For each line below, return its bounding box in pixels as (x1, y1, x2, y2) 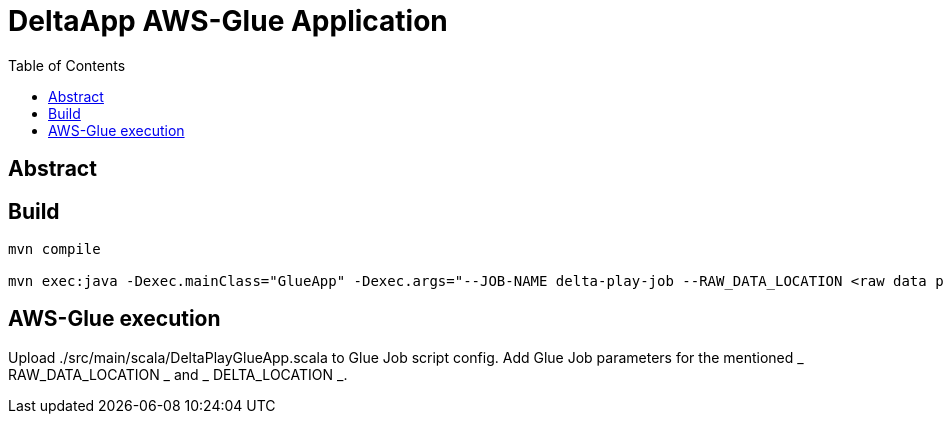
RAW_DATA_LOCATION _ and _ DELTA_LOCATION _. (8, 365, 348, 383)
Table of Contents (8, 56, 126, 74)
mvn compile (8, 241, 101, 258)
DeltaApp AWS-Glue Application (8, 4, 448, 38)
